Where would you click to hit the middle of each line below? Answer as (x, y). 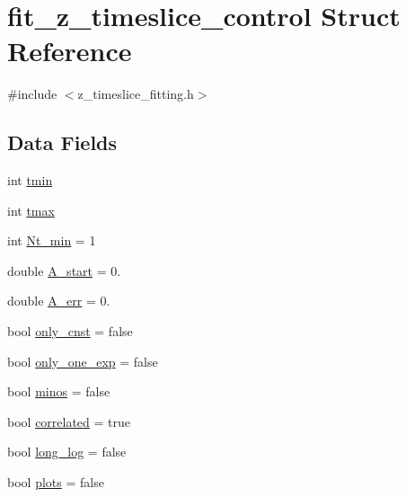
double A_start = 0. (64, 270)
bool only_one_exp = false (83, 361)
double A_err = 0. (59, 301)
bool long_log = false (67, 452)
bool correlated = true (69, 421)
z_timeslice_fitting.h (136, 94)
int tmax (31, 210)
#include (32, 94)
